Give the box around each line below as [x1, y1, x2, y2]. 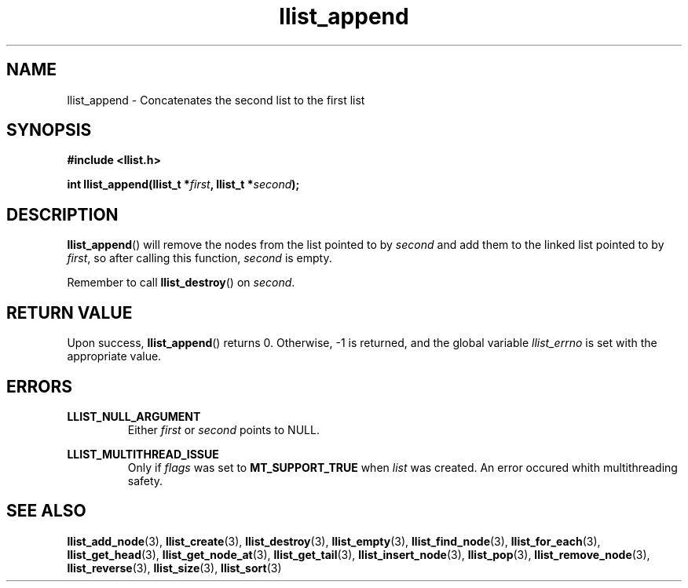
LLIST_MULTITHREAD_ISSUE [67, 447, 219, 461]
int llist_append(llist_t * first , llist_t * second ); [67, 177, 300, 192]
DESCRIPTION [6, 204, 119, 225]
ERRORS [6, 376, 73, 396]
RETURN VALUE [6, 302, 133, 323]
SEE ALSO [6, 501, 86, 521]
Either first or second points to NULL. [127, 422, 320, 436]
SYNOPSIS [6, 120, 92, 141]
